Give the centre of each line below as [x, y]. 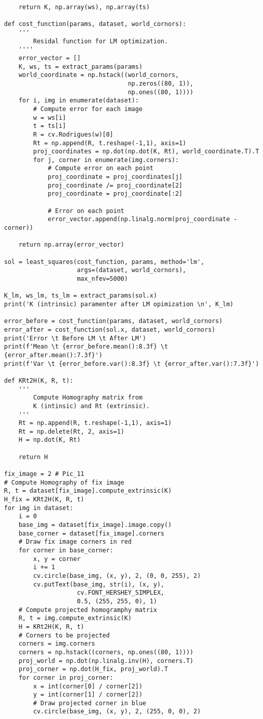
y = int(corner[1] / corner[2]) [88, 695]
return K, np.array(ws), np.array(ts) [84, 7]
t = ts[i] [50, 126]
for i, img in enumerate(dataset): [79, 101]
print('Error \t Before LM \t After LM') [75, 338]
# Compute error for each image [88, 109]
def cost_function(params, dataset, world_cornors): [95, 24]
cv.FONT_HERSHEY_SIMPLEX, [121, 593]
